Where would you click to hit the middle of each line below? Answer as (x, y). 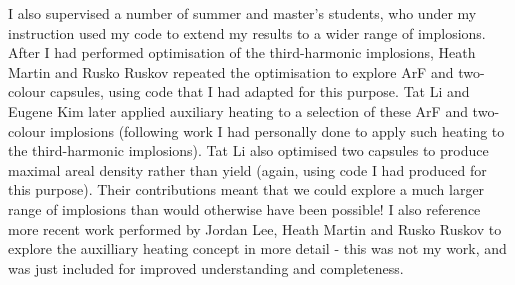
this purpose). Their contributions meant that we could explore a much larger (246, 189)
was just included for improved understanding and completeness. (206, 267)
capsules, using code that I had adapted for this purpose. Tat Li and (260, 91)
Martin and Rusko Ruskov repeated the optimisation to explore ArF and (231, 71)
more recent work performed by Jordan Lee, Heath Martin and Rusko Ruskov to (255, 228)
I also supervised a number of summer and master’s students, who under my (242, 13)
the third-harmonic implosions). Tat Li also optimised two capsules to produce (248, 150)
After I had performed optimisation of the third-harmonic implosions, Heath (242, 52)
